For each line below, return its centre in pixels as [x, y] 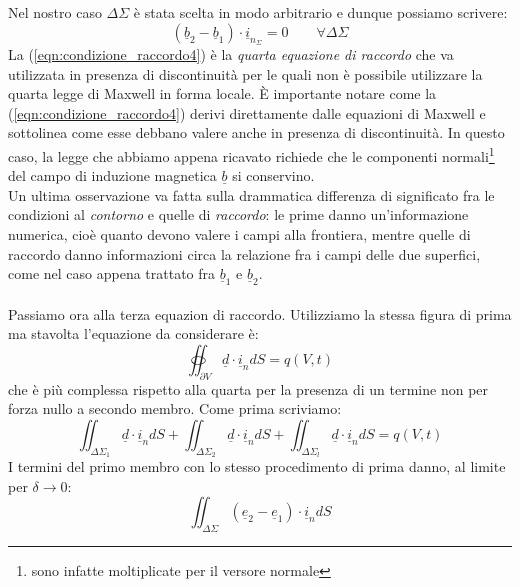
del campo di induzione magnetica [112, 175]
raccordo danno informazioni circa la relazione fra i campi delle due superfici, [244, 253]
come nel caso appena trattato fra [112, 273]
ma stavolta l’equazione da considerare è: [133, 333]
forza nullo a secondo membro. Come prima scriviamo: [175, 408]
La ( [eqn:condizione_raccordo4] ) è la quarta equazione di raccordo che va [231, 54]
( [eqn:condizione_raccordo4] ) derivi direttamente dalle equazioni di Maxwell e [247, 112]
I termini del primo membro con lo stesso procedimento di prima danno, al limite [257, 466]
